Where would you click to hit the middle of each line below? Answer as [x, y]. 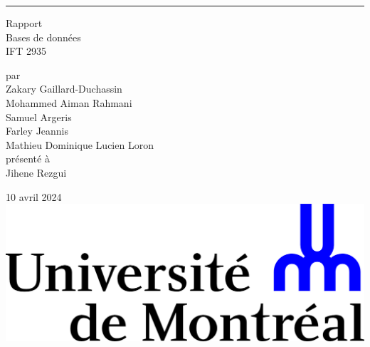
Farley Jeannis [37, 131]
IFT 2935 [26, 51]
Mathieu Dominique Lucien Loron [80, 144]
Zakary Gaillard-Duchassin [64, 89]
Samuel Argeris [39, 116]
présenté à [28, 159]
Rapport [24, 23]
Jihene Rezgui [36, 172]
